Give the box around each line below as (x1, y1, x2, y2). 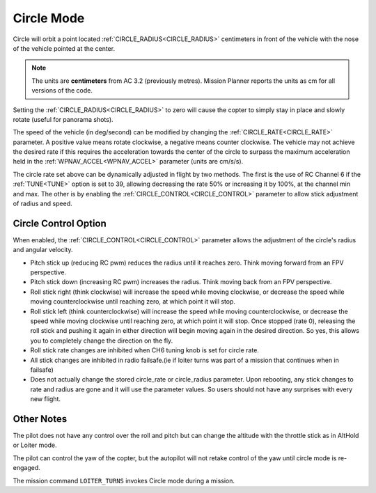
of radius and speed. (13, 199, 72, 208)
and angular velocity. (13, 246, 73, 254)
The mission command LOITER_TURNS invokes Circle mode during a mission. (13, 476, 235, 485)
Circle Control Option (13, 217, 107, 229)
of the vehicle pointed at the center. (13, 44, 115, 52)
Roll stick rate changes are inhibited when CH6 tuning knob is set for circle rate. (30, 346, 259, 354)
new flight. (30, 395, 61, 403)
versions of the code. (31, 86, 93, 95)
